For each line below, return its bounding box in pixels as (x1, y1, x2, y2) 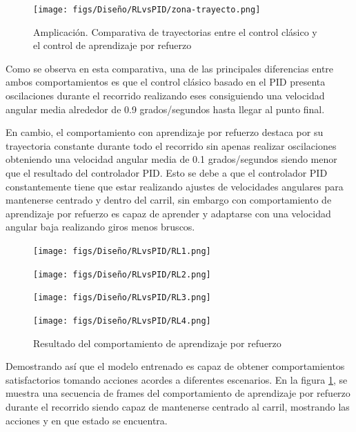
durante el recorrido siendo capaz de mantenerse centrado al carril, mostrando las (6, 399, 350, 413)
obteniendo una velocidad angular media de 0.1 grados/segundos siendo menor (6, 152, 337, 166)
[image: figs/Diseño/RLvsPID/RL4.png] (33, 315, 211, 326)
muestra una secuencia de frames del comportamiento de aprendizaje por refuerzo (6, 386, 350, 400)
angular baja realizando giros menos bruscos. (6, 219, 195, 234)
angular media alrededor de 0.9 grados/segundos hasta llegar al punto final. (6, 101, 325, 116)
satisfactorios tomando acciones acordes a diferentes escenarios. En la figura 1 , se (6, 372, 348, 386)
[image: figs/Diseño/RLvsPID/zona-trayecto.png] (33, 5, 261, 14)
